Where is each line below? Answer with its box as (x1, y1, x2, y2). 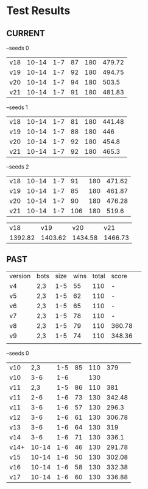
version (9, 271, 31, 280)
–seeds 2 (6, 163, 29, 170)
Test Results (6, 4, 71, 18)
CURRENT (6, 28, 46, 39)
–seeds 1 (6, 104, 29, 111)
